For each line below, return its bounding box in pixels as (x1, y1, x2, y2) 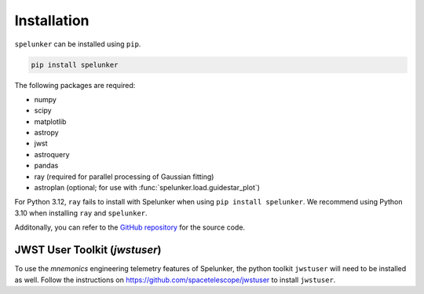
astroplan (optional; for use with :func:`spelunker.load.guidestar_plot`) (34, 183, 261, 193)
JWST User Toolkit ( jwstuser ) (14, 244, 162, 257)
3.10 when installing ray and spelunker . (14, 208, 148, 218)
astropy (34, 128, 59, 138)
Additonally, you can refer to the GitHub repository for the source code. (14, 222, 246, 232)
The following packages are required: (14, 80, 136, 90)
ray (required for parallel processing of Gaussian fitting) (34, 171, 214, 181)
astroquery (34, 149, 70, 159)
